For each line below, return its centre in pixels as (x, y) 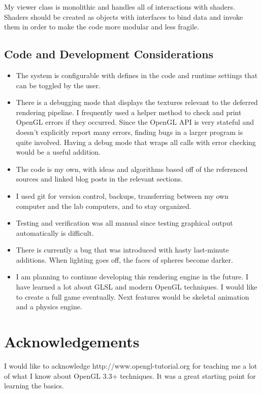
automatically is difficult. (55, 232)
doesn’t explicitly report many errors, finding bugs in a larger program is (129, 132)
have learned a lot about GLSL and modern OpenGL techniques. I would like (137, 287)
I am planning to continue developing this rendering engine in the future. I (132, 277)
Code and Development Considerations (109, 54)
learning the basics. (34, 386)
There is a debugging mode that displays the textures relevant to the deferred (137, 102)
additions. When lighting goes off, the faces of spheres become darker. (124, 259)
